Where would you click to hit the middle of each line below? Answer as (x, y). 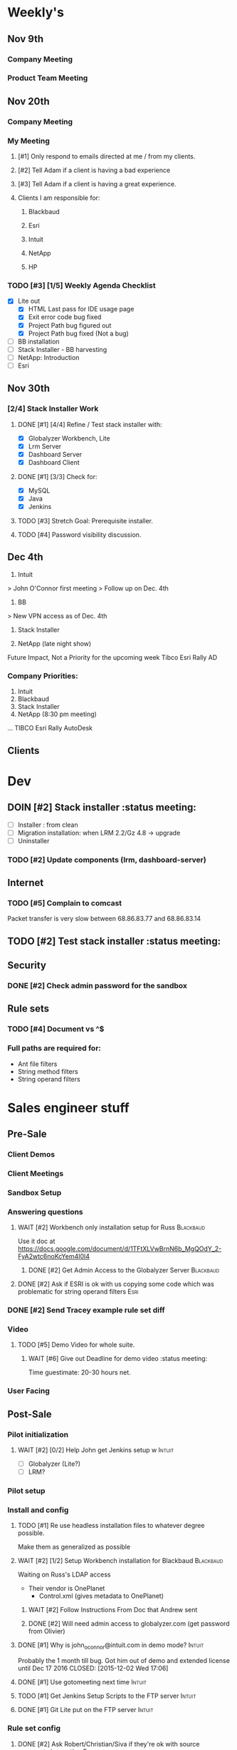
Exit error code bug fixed (65, 317)
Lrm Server (45, 446)
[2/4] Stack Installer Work (53, 409)
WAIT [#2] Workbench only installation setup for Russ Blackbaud (111, 1227)
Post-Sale (30, 1414)
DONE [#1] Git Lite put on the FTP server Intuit (85, 1710)
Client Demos (31, 1155)
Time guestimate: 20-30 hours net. (80, 1372)
